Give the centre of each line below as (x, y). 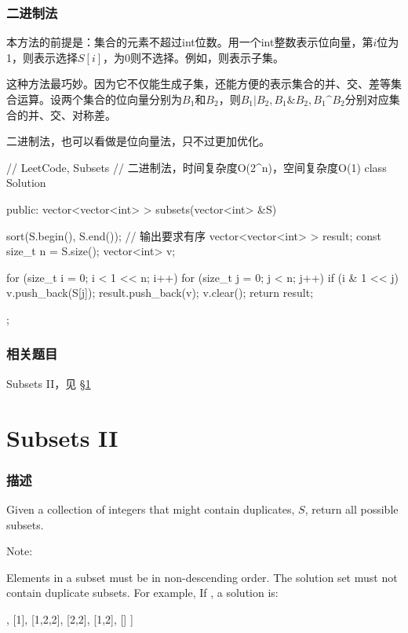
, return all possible (352, 509)
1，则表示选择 (42, 57)
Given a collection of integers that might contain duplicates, (151, 509)
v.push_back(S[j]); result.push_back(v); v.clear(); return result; (160, 293)
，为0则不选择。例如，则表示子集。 (194, 57)
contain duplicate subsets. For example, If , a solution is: (142, 593)
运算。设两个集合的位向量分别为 (99, 99)
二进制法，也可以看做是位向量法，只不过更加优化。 (138, 141)
